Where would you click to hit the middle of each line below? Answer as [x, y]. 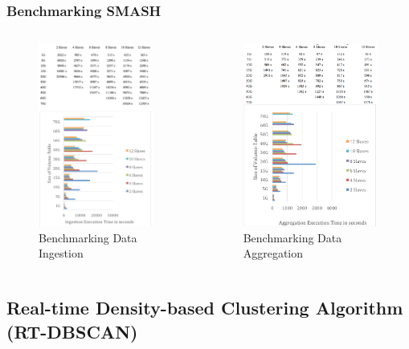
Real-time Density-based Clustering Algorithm [205, 308]
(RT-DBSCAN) [72, 331]
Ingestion [61, 253]
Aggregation [273, 253]
